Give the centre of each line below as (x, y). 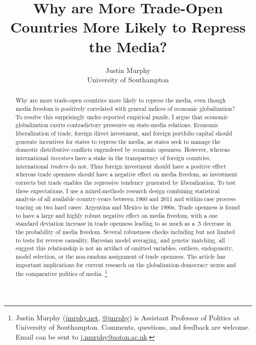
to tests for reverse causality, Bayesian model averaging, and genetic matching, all (120, 240)
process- (226, 199)
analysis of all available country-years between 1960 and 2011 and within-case (115, 199)
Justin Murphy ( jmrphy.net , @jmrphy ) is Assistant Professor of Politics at (128, 317)
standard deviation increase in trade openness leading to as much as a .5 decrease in (123, 224)
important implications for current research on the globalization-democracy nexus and (126, 264)
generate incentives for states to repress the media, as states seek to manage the (118, 141)
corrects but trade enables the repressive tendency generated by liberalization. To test (126, 183)
